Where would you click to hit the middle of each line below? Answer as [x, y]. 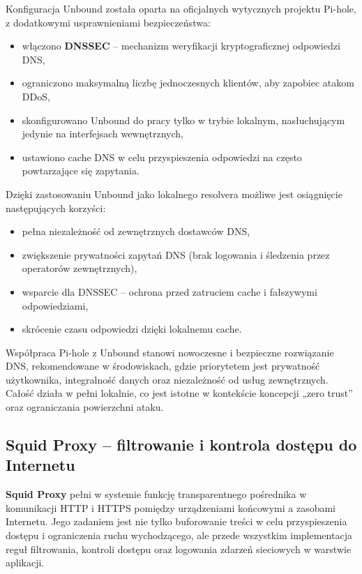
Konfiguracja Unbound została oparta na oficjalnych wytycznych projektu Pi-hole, [181, 8]
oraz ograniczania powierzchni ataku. [85, 407]
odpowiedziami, [55, 305]
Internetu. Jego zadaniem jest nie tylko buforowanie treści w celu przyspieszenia [176, 521]
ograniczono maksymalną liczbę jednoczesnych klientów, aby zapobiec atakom [188, 83]
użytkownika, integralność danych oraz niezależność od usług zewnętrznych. [167, 379]
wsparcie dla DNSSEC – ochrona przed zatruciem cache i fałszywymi [169, 291]
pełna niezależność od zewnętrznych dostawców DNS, [136, 231]
